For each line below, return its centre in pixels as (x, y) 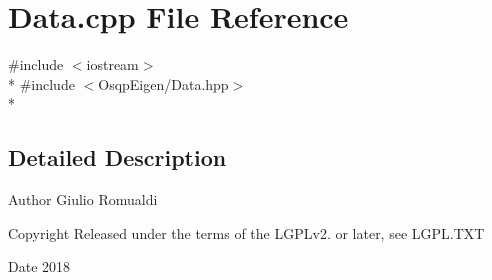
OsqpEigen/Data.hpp (163, 83)
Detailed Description (117, 157)
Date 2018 (39, 266)
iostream (112, 64)
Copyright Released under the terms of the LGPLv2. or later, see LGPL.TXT (246, 232)
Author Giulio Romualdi (83, 199)
